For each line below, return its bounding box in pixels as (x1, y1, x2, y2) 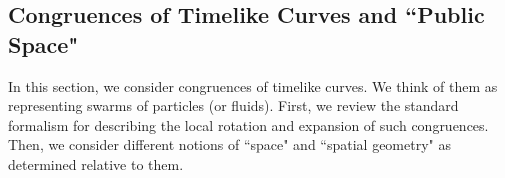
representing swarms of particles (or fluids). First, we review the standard (8, 95, 459, 116)
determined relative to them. (8, 153, 184, 174)
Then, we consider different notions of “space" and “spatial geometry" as (8, 134, 451, 155)
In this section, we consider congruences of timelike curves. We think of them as (8, 75, 498, 96)
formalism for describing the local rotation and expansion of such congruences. (8, 114, 489, 135)
